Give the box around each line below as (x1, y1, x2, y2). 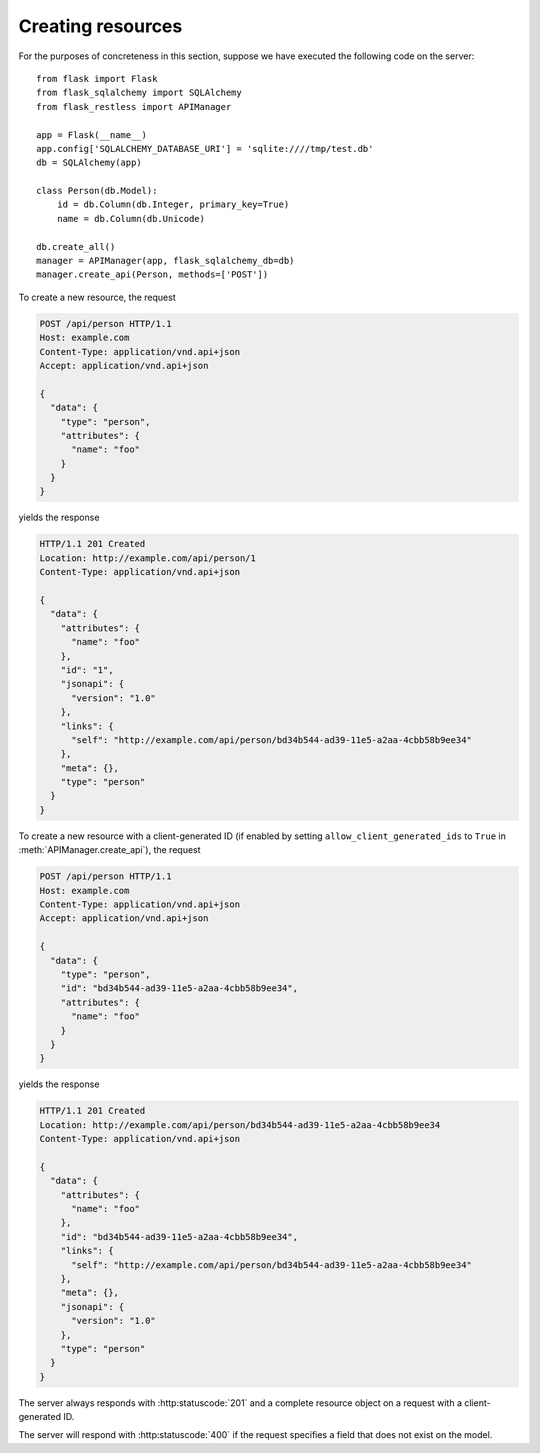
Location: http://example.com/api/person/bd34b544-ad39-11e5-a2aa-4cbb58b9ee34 (39, 1119, 441, 1130)
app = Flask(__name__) (36, 129, 148, 140)
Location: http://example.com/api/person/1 (39, 552, 257, 564)
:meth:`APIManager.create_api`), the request (18, 844, 201, 856)
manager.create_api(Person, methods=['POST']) (36, 269, 269, 280)
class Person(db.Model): (36, 185, 158, 197)
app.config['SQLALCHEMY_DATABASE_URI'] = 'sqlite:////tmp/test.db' (36, 143, 374, 154)
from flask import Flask (36, 73, 158, 84)
